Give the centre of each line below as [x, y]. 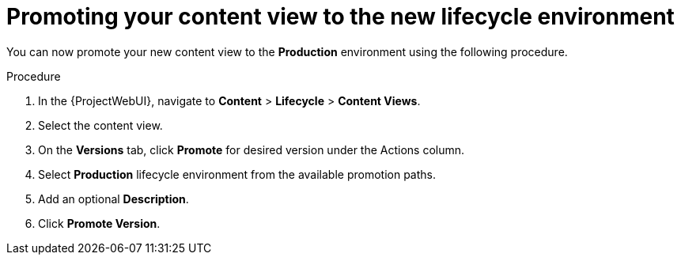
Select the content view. [100, 125]
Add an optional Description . [114, 199]
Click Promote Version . [99, 223]
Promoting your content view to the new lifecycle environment [340, 17]
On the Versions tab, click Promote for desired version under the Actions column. [252, 149]
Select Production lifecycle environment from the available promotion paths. [237, 174]
